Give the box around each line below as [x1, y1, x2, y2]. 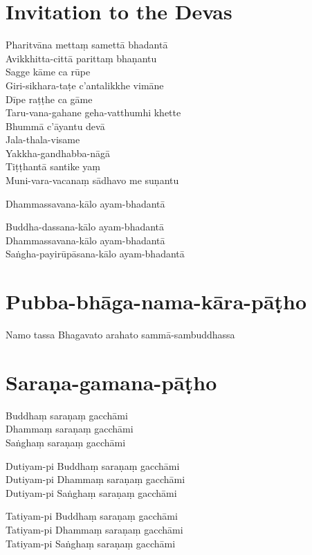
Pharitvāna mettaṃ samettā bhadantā [6, 37, 168, 52]
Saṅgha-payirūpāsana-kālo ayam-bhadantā [6, 246, 185, 261]
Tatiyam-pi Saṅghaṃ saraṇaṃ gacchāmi [6, 536, 176, 550]
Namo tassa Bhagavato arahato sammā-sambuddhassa [6, 327, 235, 342]
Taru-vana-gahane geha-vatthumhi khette [6, 105, 181, 120]
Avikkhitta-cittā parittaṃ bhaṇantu [6, 51, 157, 65]
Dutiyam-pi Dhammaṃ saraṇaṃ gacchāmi [6, 472, 185, 486]
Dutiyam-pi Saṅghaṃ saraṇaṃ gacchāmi [6, 485, 177, 500]
